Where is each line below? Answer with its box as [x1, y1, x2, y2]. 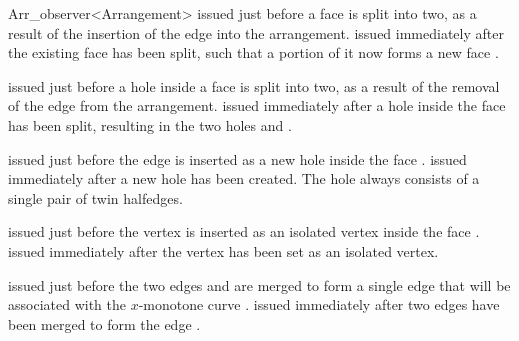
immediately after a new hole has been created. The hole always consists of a [8, 168, 480, 189]
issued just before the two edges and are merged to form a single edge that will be [8, 274, 511, 295]
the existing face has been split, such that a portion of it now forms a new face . [8, 42, 499, 63]
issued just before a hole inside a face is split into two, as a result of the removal [8, 75, 500, 96]
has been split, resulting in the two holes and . [8, 114, 292, 135]
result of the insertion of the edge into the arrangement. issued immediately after [8, 22, 504, 43]
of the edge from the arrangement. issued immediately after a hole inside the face [8, 95, 506, 116]
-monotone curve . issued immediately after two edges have [138, 294, 500, 315]
